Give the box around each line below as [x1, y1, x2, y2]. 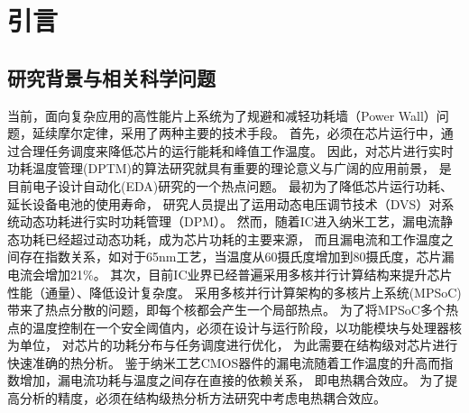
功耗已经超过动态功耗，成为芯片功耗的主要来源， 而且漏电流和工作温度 [19, 229, 441, 248]
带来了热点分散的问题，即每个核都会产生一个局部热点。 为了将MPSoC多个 [7, 300, 446, 319]
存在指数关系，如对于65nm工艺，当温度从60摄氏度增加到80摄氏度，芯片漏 [19, 247, 455, 266]
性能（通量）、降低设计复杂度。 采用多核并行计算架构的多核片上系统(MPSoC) [7, 282, 462, 301]
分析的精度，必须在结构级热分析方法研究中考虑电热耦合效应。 [19, 389, 386, 408]
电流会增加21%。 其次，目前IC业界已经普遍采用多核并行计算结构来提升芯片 [7, 264, 453, 283]
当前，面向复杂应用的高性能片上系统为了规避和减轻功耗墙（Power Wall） [7, 106, 437, 124]
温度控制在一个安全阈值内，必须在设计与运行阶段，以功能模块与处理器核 [32, 317, 462, 336]
